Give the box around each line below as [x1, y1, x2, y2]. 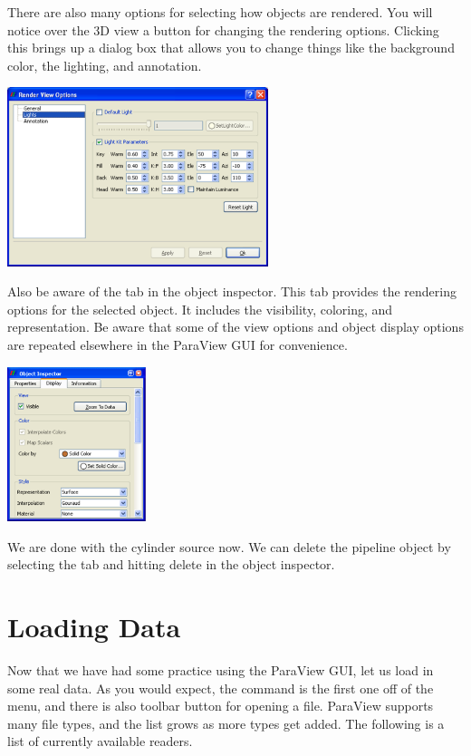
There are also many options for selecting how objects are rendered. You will [7, 3, 433, 21]
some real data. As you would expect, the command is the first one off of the [7, 678, 434, 697]
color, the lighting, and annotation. [7, 55, 202, 74]
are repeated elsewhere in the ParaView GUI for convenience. [7, 335, 348, 354]
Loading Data [7, 608, 181, 645]
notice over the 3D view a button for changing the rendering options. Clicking [7, 20, 439, 39]
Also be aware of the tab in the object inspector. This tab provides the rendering [7, 282, 457, 301]
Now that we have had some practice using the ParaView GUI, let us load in [7, 661, 434, 680]
